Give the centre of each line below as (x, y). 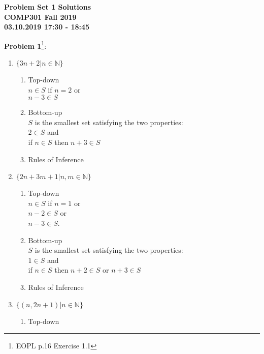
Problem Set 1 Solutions (48, 7)
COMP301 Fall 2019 (40, 17)
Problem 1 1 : (25, 45)
